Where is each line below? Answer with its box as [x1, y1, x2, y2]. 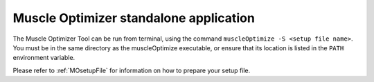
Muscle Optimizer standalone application [12, 10, 256, 25]
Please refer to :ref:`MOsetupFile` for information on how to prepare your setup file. [12, 66, 251, 74]
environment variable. [12, 54, 75, 62]
